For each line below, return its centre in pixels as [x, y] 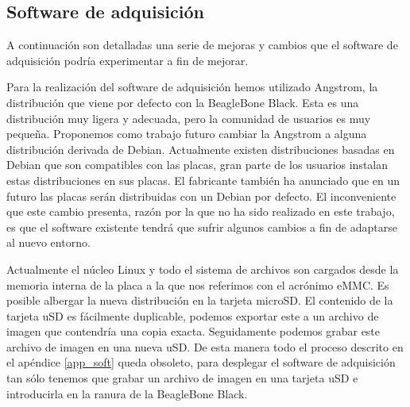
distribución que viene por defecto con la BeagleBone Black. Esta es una [183, 102]
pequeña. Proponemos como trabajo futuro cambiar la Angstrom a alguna [187, 134]
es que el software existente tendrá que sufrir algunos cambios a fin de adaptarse [202, 227]
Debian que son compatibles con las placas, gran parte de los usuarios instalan [197, 165]
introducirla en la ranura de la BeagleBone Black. [127, 393]
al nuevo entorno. [48, 242]
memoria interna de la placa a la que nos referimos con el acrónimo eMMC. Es [198, 284]
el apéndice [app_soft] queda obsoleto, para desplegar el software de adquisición [201, 362]
